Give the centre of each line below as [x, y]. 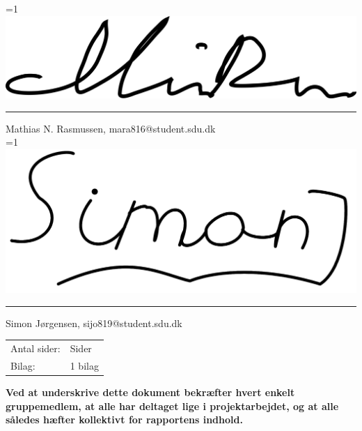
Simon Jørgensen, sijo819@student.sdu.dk [94, 323]
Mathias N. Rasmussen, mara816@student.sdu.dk [111, 128]
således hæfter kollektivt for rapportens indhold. [124, 419]
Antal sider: [36, 348]
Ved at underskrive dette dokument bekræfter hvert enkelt [150, 392]
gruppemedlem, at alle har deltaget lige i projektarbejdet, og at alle [172, 406]
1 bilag [84, 365]
